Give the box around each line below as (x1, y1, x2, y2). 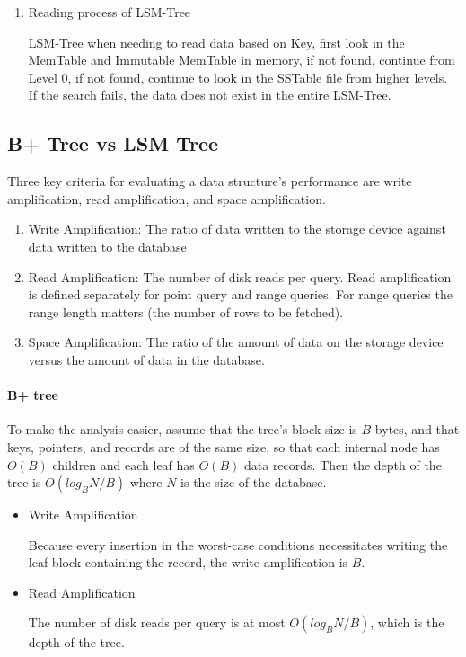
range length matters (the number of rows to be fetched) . (28, 302, 344, 321)
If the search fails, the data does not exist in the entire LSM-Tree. (28, 85, 391, 104)
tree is (7, 473, 41, 492)
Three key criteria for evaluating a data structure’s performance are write (7, 172, 412, 191)
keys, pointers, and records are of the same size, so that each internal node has (7, 437, 440, 456)
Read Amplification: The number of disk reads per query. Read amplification (28, 267, 452, 286)
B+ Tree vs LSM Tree (7, 129, 219, 157)
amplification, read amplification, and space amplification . (7, 189, 326, 208)
